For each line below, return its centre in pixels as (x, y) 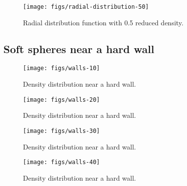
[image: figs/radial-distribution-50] (86, 7)
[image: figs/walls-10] (62, 68)
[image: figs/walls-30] (62, 131)
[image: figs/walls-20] (62, 100)
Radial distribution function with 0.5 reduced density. (103, 22)
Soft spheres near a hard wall (79, 48)
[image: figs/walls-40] (62, 162)
